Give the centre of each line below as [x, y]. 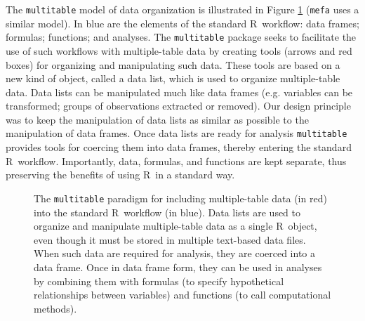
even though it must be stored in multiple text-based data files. [170, 239]
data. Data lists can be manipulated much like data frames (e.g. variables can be [179, 92]
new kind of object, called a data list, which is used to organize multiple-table [173, 78]
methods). [55, 308]
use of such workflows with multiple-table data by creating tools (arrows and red [179, 50]
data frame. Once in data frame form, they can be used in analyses [178, 267]
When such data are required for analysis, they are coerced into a [175, 253]
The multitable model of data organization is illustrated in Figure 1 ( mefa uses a [182, 9]
